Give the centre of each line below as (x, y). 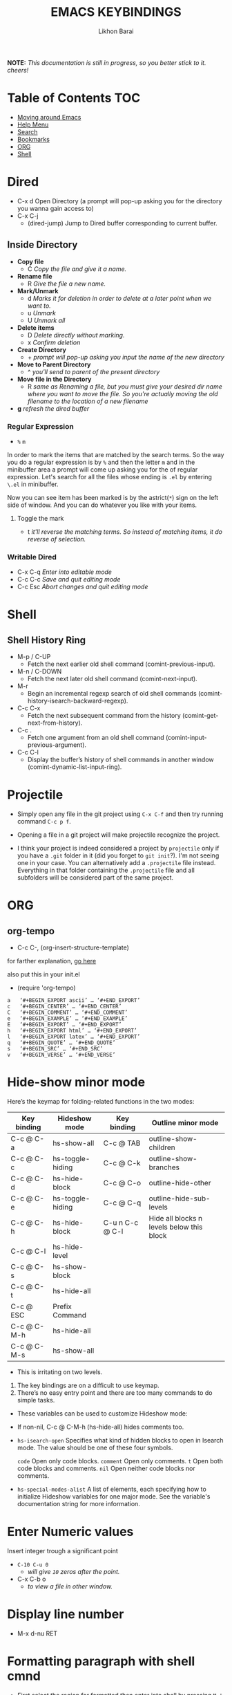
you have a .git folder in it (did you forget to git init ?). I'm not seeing (118, 855)
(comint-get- (200, 716)
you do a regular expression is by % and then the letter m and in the (101, 462)
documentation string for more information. (78, 1504)
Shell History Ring (47, 640)
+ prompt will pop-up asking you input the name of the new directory (126, 357)
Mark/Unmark (38, 290)
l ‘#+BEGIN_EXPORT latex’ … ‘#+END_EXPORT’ (74, 1037)
